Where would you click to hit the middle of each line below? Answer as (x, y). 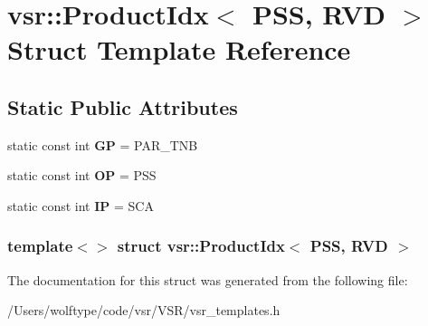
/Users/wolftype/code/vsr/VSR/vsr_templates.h (144, 310)
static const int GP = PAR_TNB (103, 144)
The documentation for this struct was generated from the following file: (208, 279)
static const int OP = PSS (82, 175)
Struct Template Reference (179, 49)
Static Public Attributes (123, 106)
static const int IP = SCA (81, 205)
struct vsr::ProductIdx (201, 246)
